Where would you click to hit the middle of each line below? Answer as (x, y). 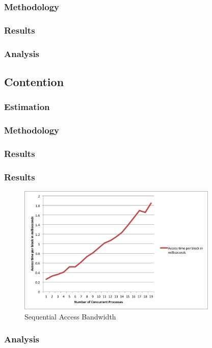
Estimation (27, 107)
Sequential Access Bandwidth (70, 316)
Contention (34, 81)
